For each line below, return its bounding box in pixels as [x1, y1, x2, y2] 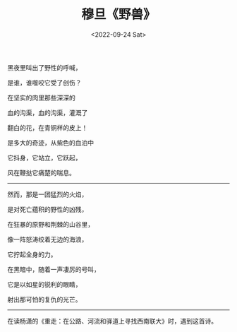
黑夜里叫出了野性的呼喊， [7, 63, 82, 71]
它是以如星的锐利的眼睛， [7, 280, 82, 288]
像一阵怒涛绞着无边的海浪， [7, 235, 88, 244]
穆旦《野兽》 [80, 6, 156, 23]
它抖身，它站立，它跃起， [7, 153, 82, 162]
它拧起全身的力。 [7, 250, 57, 259]
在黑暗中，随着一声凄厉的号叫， [7, 265, 100, 273]
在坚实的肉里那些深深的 [7, 93, 75, 102]
